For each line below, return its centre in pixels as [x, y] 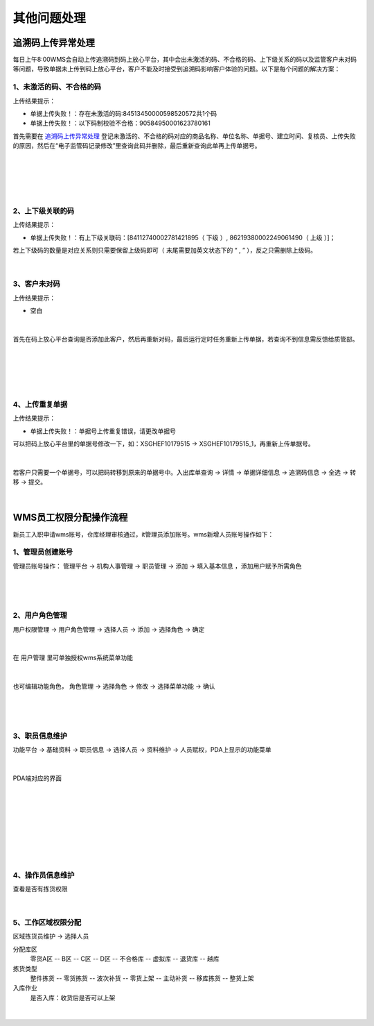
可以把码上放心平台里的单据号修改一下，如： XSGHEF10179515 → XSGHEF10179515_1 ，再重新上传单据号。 [163, 444]
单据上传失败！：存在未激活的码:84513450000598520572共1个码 [124, 113]
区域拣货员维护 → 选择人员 [51, 936]
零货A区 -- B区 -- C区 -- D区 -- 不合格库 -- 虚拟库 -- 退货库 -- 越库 [125, 959]
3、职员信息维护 [40, 736]
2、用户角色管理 [40, 616]
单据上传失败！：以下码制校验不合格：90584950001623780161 [120, 123]
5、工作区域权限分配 [47, 923]
